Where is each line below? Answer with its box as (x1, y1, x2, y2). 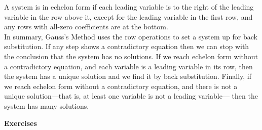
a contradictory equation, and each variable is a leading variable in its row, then (4, 61, 253, 71)
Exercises (4, 117, 37, 128)
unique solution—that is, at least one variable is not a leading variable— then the (4, 91, 258, 101)
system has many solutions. (4, 100, 89, 111)
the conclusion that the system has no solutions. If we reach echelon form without (4, 51, 258, 61)
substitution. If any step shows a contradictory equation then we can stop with (4, 41, 249, 52)
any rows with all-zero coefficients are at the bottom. (4, 21, 168, 32)
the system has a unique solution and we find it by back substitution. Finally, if (4, 71, 251, 81)
